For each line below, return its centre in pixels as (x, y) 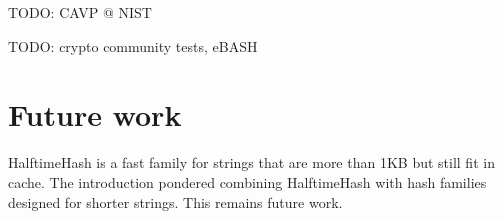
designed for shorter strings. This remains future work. (175, 201)
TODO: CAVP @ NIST (80, 12)
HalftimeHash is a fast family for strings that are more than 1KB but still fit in (251, 162)
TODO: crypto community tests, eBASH (133, 45)
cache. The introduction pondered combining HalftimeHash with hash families (247, 181)
